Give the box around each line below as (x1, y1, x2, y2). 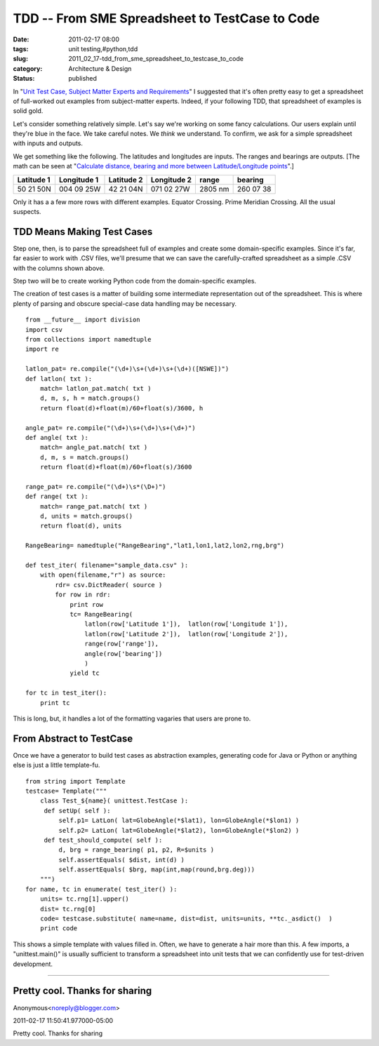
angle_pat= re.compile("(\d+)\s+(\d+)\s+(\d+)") (25, 424, 196, 431)
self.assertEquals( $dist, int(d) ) (58, 856, 185, 864)
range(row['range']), (84, 640, 159, 648)
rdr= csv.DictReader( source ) (55, 581, 163, 589)
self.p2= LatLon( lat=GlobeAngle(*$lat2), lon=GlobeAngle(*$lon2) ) (58, 826, 300, 834)
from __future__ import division (25, 316, 140, 324)
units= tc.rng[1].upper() (39, 895, 130, 903)
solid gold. (13, 107, 44, 115)
